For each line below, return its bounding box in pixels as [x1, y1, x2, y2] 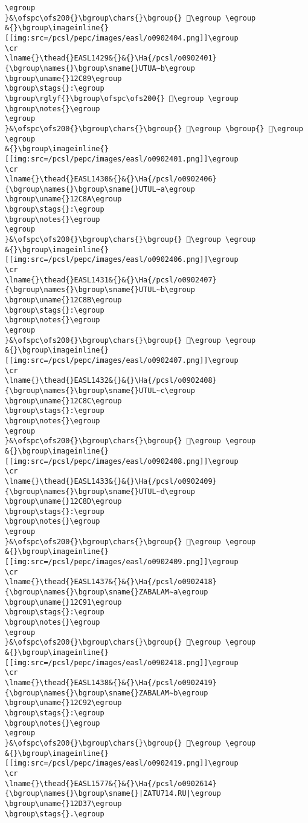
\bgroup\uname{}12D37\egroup [5, 799, 122, 808]
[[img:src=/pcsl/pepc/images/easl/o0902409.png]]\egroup [5, 558, 239, 567]
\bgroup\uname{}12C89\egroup [5, 74, 122, 83]
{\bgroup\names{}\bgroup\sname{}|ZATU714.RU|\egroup [5, 789, 221, 798]
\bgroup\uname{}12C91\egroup [5, 597, 122, 607]
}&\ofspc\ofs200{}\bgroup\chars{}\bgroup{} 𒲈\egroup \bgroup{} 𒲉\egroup [5, 124, 303, 133]
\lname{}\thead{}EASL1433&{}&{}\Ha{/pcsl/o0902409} [5, 477, 217, 486]
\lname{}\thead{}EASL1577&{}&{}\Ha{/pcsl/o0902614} [5, 779, 217, 788]
